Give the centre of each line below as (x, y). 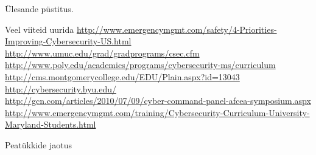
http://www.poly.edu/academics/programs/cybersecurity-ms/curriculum (140, 65)
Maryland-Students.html (51, 124)
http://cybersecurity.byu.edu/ (61, 88)
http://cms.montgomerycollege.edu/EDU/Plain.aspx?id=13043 (122, 76)
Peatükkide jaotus (38, 144)
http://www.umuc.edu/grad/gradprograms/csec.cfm (102, 53)
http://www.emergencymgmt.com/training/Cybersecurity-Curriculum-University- (157, 112)
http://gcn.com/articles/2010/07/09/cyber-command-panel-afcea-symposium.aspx (158, 101)
